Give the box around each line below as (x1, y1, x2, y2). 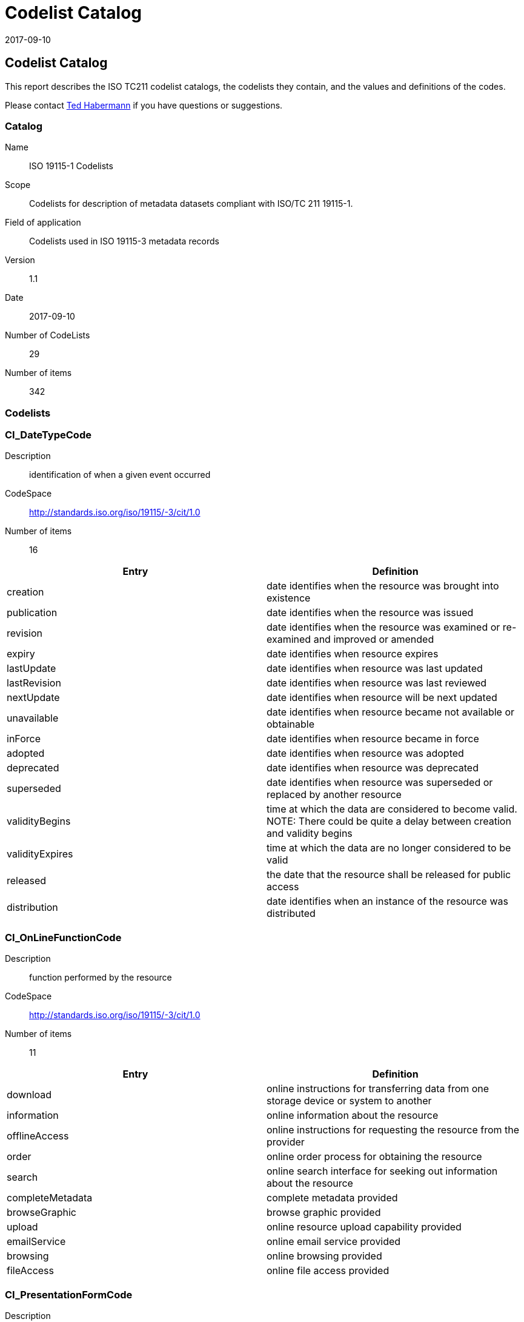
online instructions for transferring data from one (267, 1082, 489, 1095)
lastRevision (7, 677, 61, 690)
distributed (267, 907, 316, 920)
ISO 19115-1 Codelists (29, 161, 113, 172)
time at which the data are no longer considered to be (267, 842, 511, 854)
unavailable (7, 712, 59, 725)
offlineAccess (7, 1130, 69, 1142)
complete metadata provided (267, 1192, 398, 1204)
